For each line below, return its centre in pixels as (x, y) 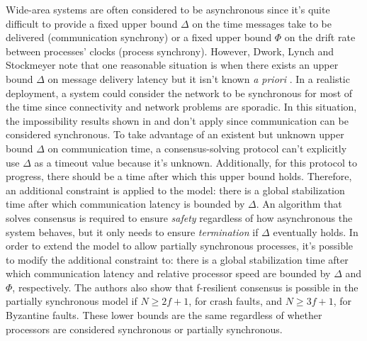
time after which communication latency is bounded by (125, 204)
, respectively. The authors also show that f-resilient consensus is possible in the (185, 287)
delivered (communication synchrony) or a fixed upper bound (139, 37)
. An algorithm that (299, 204)
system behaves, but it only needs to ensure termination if (132, 231)
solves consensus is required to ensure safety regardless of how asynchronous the (179, 217)
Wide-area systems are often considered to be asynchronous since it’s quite (168, 9)
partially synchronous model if (72, 301)
